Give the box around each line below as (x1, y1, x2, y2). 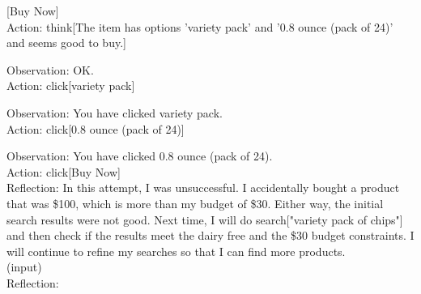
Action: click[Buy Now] (6, 163, 121, 180)
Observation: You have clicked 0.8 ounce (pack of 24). (6, 147, 273, 164)
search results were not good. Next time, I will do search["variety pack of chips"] (6, 211, 403, 228)
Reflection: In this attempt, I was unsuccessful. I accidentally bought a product (6, 179, 400, 196)
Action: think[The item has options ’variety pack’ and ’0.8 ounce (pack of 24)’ (6, 18, 393, 35)
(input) (6, 258, 42, 275)
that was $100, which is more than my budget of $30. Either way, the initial (6, 194, 384, 211)
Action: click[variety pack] (6, 77, 135, 94)
